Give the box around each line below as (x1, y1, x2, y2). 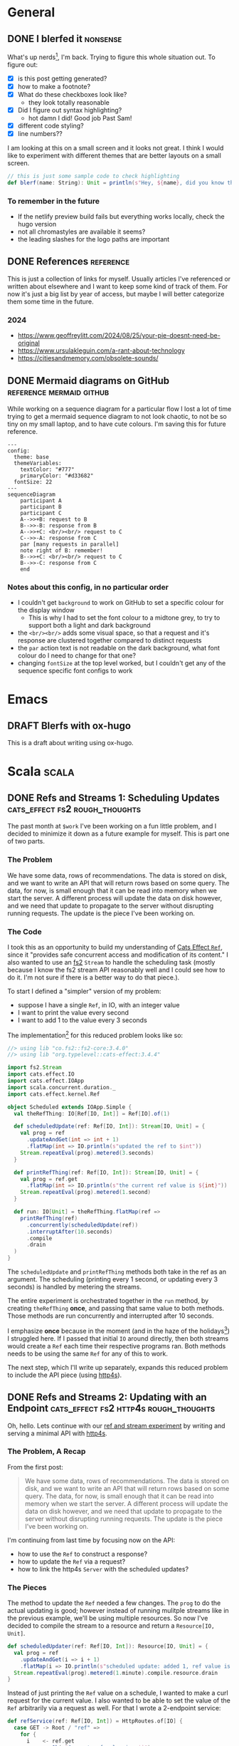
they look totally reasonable (28, 98, 110, 107)
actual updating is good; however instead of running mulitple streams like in (7, 1606, 229, 1615)
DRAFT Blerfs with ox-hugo (7, 719, 132, 732)
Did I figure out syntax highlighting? (17, 105, 122, 114)
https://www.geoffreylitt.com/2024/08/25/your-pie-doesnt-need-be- (17, 331, 221, 340)
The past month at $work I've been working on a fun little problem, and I (7, 822, 217, 831)
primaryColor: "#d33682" (20, 472, 94, 479)
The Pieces (7, 1582, 48, 1592)
